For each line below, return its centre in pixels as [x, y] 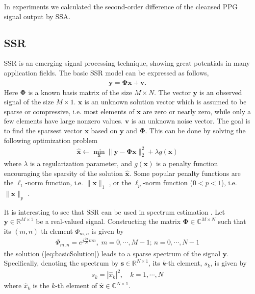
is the [41, 285]
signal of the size [29, 102]
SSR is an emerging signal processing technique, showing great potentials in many [127, 63]
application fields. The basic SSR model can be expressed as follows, [106, 72]
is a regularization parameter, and [81, 163]
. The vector [173, 92]
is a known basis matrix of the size [80, 92]
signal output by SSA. [37, 16]
